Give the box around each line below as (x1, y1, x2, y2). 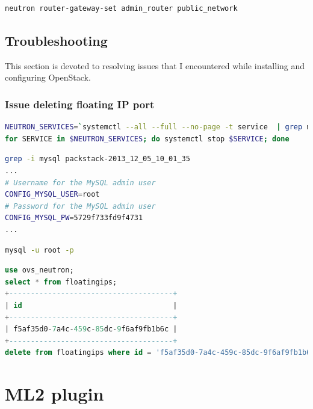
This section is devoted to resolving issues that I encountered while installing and (5, 59, 305, 72)
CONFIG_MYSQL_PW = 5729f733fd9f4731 (5, 214, 143, 223)
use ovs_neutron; (5, 266, 74, 275)
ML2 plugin (5, 381, 104, 406)
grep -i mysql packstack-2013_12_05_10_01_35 (5, 155, 190, 164)
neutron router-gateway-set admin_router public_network (5, 4, 238, 13)
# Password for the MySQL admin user (5, 201, 156, 211)
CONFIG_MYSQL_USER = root (5, 190, 100, 199)
